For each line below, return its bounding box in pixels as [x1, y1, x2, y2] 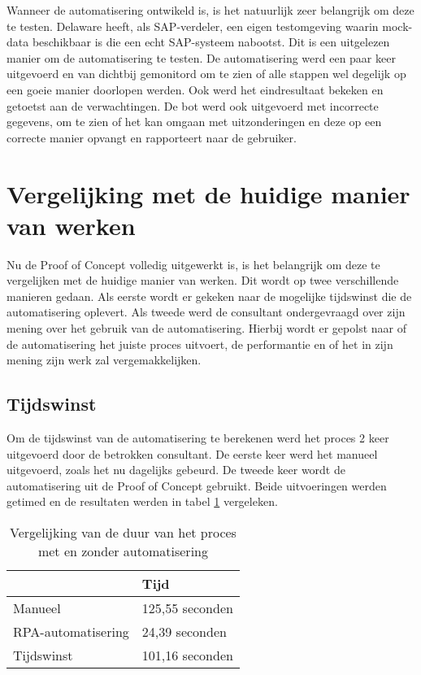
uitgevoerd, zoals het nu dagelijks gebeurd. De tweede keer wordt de [7, 461, 345, 478]
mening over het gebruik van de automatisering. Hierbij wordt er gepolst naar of [7, 320, 406, 337]
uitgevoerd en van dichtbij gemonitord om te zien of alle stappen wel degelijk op [7, 65, 406, 82]
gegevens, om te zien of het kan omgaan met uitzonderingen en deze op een [7, 113, 382, 130]
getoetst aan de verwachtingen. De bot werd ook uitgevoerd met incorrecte [7, 97, 379, 114]
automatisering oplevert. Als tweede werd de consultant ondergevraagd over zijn [7, 303, 406, 320]
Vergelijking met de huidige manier [7, 176, 410, 210]
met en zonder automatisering [37, 541, 208, 560]
